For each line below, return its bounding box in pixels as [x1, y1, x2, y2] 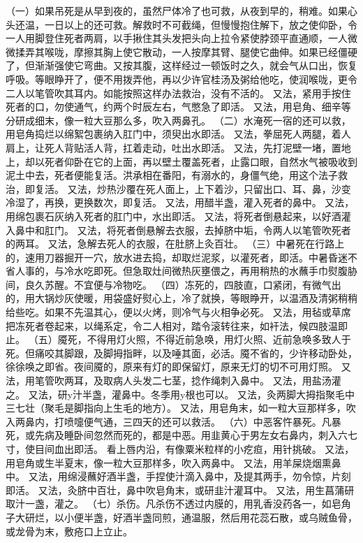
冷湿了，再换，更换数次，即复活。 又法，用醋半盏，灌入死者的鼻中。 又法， [6, 195, 355, 210]
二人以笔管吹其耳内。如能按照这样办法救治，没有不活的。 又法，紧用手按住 [6, 85, 351, 100]
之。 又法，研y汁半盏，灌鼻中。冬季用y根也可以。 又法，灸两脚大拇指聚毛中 [6, 386, 355, 401]
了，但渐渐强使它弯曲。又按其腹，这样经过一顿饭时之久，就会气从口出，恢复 [6, 58, 357, 73]
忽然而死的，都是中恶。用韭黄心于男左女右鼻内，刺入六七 [93, 428, 357, 442]
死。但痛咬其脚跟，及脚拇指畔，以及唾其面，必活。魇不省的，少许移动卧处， [6, 345, 357, 360]
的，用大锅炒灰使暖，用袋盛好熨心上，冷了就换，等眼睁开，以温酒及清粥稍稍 [6, 291, 357, 305]
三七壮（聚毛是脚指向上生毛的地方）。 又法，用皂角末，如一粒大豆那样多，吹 [6, 400, 356, 415]
